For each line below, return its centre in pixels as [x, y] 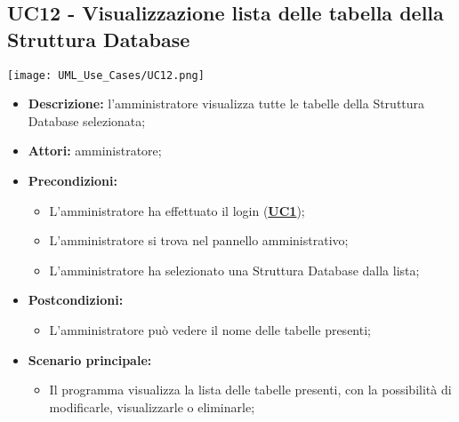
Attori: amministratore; [95, 151]
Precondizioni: [72, 181]
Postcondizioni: [76, 300]
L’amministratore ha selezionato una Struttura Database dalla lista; [234, 270]
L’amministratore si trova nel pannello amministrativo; [199, 240]
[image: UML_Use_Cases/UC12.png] [106, 75]
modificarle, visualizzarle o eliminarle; [152, 406]
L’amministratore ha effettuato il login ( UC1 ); [177, 210]
